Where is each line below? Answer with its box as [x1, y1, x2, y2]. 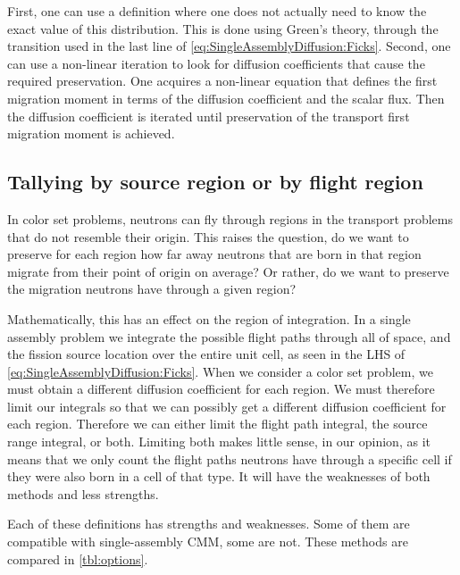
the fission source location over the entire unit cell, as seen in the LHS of [7, 345, 406, 363]
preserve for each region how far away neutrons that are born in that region [7, 245, 422, 263]
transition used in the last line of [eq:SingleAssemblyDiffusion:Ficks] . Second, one [7, 37, 451, 55]
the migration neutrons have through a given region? [7, 279, 297, 298]
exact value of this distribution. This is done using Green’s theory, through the [7, 19, 439, 37]
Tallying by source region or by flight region [7, 168, 423, 196]
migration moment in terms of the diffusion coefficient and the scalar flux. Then [7, 88, 445, 107]
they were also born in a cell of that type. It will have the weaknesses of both [7, 467, 431, 486]
